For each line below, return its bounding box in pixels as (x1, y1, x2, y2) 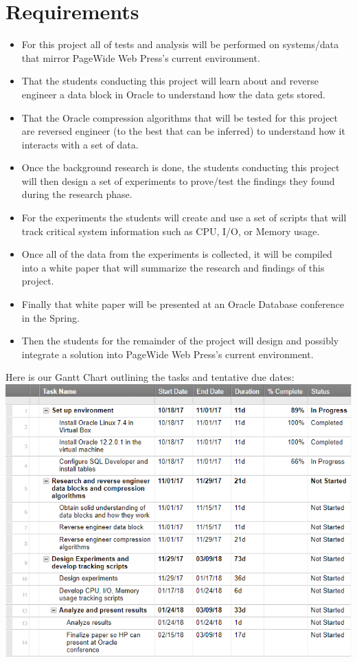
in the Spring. (21, 310, 80, 324)
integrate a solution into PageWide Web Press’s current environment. (21, 346, 314, 361)
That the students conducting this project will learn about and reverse (21, 74, 319, 88)
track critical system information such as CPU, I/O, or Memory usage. (21, 223, 320, 238)
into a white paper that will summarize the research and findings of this (21, 260, 325, 274)
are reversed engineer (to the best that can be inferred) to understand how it (21, 124, 345, 138)
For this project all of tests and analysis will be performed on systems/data (21, 37, 339, 52)
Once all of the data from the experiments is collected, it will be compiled (21, 247, 332, 261)
